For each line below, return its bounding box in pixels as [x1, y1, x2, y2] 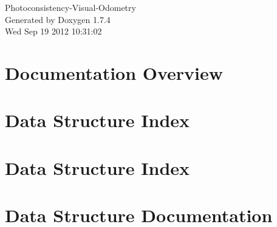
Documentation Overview [5, 60, 224, 85]
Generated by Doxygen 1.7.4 [5, 13, 111, 25]
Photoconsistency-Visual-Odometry [5, 1, 136, 13]
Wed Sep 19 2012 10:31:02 [5, 25, 102, 38]
